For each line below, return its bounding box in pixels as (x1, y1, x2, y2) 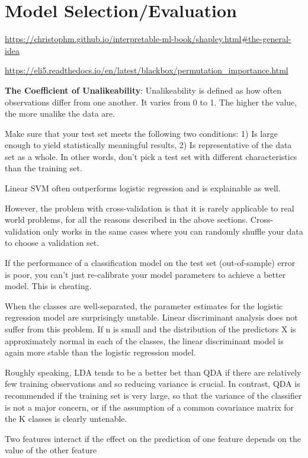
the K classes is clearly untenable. (5, 412, 127, 425)
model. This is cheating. (5, 280, 92, 292)
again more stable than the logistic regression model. (5, 346, 196, 358)
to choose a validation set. (5, 236, 100, 249)
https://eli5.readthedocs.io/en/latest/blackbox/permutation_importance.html (5, 64, 288, 76)
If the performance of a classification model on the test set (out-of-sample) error (5, 257, 296, 269)
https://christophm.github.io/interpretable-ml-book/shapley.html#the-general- (5, 33, 291, 45)
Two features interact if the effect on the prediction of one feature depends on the (5, 432, 301, 444)
